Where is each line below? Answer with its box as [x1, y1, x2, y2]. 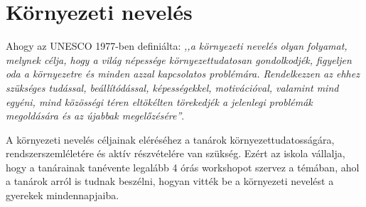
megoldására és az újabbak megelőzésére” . [6, 108, 185, 123]
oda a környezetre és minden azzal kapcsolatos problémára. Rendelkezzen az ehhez [6, 66, 360, 81]
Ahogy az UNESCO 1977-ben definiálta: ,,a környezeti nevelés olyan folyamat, [6, 38, 348, 53]
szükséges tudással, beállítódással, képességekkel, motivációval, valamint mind [6, 80, 339, 95]
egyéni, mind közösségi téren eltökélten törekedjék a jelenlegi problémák [6, 94, 313, 109]
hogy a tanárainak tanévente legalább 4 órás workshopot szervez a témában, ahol [6, 159, 360, 174]
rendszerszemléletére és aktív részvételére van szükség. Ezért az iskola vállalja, [6, 146, 345, 161]
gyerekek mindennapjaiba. [6, 188, 119, 203]
